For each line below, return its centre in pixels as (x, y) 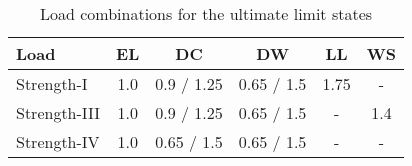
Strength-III (58, 112)
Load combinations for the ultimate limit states (206, 13)
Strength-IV (58, 141)
